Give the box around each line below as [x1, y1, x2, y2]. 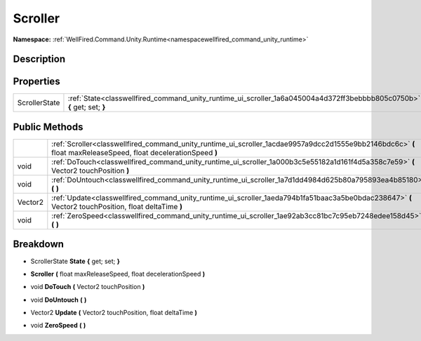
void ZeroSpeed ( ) [30, 321, 86, 330]
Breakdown [13, 239, 65, 250]
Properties [13, 76, 60, 88]
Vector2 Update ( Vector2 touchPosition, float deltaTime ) [30, 309, 198, 317]
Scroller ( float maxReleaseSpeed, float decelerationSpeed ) [30, 269, 206, 278]
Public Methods [13, 121, 83, 133]
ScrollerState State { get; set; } [30, 257, 121, 265]
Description [13, 53, 66, 65]
